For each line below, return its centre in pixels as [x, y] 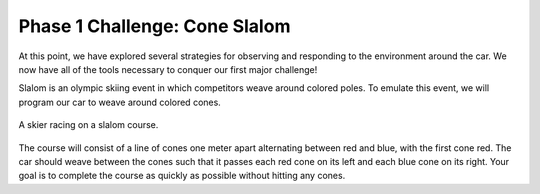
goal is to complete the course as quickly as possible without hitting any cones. [182, 176]
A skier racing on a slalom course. [88, 125]
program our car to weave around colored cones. [120, 102]
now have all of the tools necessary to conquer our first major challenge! [168, 69]
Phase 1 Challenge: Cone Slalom [154, 26]
